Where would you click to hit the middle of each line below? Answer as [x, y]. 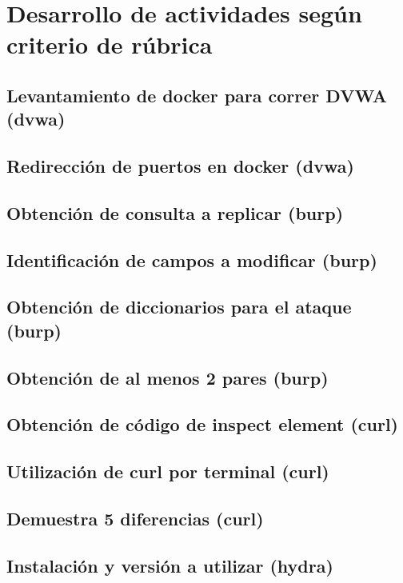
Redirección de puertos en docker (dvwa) [180, 166]
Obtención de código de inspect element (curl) [202, 424]
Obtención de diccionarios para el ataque [179, 307]
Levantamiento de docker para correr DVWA [197, 95]
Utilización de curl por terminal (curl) [168, 471]
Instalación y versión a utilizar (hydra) [170, 565]
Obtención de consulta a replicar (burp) [175, 212]
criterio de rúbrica [110, 44]
